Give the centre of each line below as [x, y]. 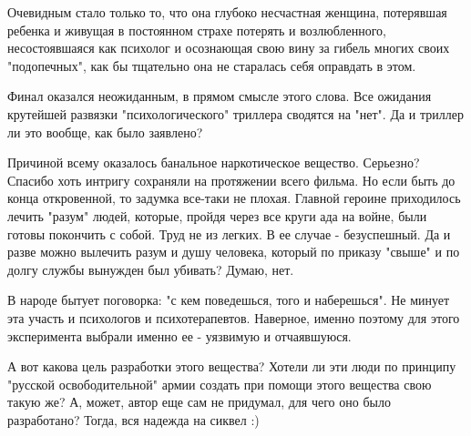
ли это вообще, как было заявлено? [105, 132]
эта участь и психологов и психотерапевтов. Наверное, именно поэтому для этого [234, 317]
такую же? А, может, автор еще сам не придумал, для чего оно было [199, 402]
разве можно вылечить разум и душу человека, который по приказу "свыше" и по [234, 252]
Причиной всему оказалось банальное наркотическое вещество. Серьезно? [214, 162]
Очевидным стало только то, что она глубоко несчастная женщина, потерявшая [227, 12]
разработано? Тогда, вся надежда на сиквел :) [133, 419]
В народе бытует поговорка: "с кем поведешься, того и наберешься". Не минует [229, 300]
